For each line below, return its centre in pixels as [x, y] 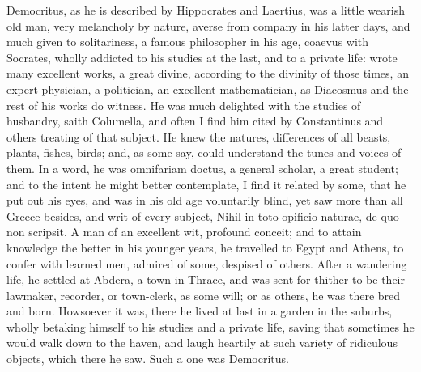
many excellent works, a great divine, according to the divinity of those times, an [208, 73]
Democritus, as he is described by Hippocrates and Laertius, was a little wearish [206, 10]
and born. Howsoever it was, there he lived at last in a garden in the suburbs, [200, 311]
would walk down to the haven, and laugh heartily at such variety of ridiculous [202, 342]
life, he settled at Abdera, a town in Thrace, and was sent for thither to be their [206, 279]
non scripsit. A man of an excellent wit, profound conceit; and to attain [184, 232]
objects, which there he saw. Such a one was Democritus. [148, 359]
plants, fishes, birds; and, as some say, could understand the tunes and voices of [204, 152]
